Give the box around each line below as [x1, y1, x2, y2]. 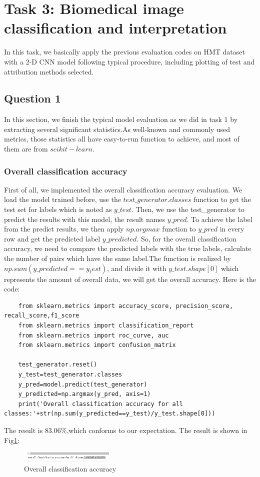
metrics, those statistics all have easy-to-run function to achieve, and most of [4, 133, 239, 144]
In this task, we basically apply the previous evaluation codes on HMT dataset [4, 46, 245, 57]
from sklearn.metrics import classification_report [18, 322, 194, 329]
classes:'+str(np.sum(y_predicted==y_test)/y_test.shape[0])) [4, 410, 215, 417]
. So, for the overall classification [136, 233, 236, 243]
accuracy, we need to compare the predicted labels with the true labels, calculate [4, 243, 251, 253]
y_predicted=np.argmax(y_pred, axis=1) [18, 390, 151, 398]
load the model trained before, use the [4, 194, 121, 204]
